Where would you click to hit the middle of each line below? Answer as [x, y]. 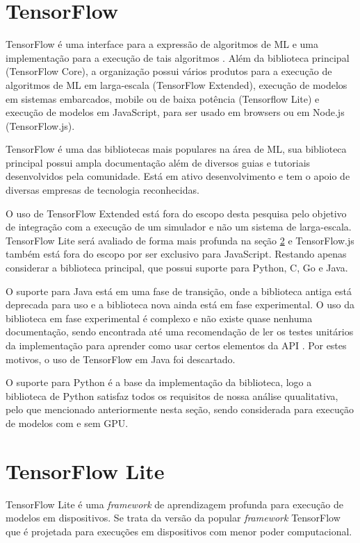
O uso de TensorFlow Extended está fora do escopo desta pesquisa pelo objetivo [176, 213]
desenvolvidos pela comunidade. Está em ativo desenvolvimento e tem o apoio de [178, 176]
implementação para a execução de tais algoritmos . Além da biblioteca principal [178, 57]
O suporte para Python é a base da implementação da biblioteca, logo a [159, 382]
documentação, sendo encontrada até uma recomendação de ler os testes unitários [180, 332]
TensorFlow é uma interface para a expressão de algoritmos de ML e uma [162, 44]
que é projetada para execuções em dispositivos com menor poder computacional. [179, 531]
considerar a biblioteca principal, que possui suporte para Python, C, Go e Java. [177, 268]
